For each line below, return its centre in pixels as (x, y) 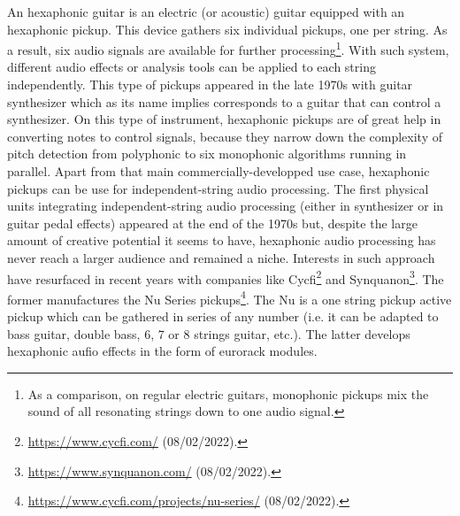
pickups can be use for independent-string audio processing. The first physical (218, 188)
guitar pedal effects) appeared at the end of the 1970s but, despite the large (212, 223)
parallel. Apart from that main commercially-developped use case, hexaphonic (218, 171)
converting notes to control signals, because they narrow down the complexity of (225, 136)
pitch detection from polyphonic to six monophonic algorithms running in (207, 154)
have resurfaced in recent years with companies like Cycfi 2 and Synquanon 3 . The (226, 277)
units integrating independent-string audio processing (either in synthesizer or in (226, 206)
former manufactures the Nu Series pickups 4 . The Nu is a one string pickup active (230, 297)
